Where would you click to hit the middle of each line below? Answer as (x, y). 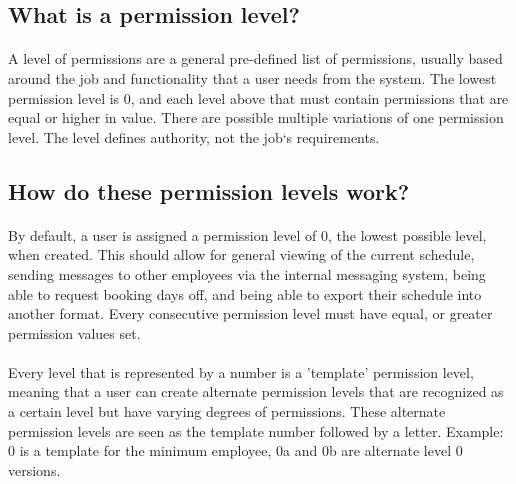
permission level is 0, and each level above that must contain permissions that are (258, 97)
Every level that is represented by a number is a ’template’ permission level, (241, 371)
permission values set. (74, 332)
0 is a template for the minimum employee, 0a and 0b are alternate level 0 (235, 450)
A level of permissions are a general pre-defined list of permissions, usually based (255, 58)
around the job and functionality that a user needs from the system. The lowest (252, 77)
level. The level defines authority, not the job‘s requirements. (194, 136)
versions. (34, 469)
